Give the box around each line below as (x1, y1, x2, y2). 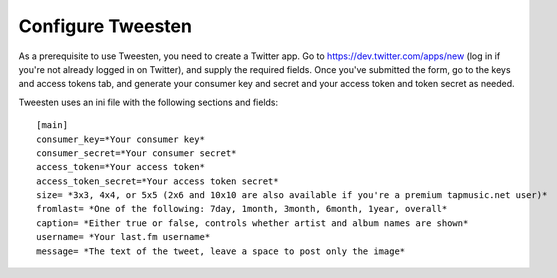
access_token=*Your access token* (36, 161, 205, 173)
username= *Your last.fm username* (36, 231, 211, 243)
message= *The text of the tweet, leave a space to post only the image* (36, 245, 406, 257)
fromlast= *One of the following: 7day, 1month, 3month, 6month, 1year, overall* (36, 203, 448, 215)
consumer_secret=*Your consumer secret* (36, 147, 237, 159)
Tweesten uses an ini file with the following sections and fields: (18, 96, 279, 108)
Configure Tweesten (18, 15, 192, 37)
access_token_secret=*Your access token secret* (36, 175, 279, 187)
